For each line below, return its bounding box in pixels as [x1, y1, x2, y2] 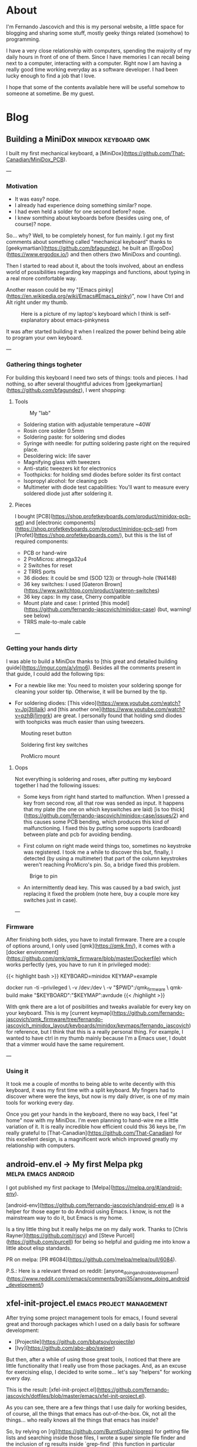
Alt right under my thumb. [6, 299, 69, 306]
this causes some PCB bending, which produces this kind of [23, 818, 169, 825]
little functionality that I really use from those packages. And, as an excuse [6, 1362, 187, 1369]
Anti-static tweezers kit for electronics [23, 465, 116, 472]
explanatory [21, 316, 50, 324]
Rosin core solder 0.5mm [23, 427, 84, 434]
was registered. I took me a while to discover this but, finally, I [23, 848, 173, 855]
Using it [6, 1067, 29, 1075]
